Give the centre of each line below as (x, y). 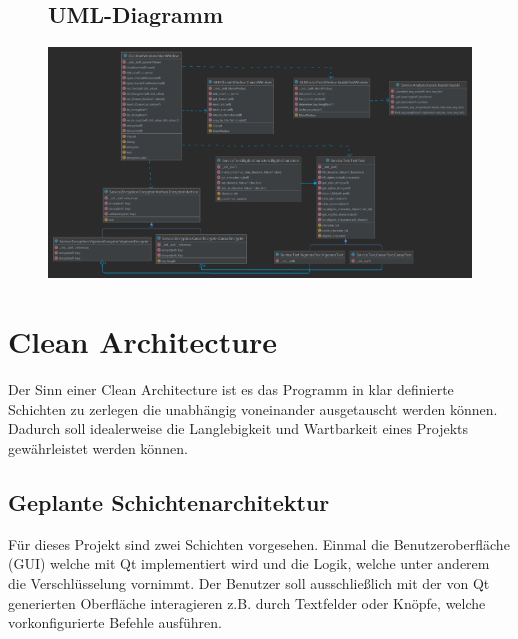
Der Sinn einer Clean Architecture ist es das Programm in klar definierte (231, 389)
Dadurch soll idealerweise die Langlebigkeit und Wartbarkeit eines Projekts (238, 428)
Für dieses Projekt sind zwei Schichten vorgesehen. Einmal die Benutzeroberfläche (259, 543)
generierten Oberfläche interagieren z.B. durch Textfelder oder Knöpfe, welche (247, 602)
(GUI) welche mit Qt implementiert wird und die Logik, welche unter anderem (249, 563)
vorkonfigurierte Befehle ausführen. (115, 622)
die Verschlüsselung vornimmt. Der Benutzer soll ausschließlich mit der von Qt (249, 582)
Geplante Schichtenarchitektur (169, 501)
